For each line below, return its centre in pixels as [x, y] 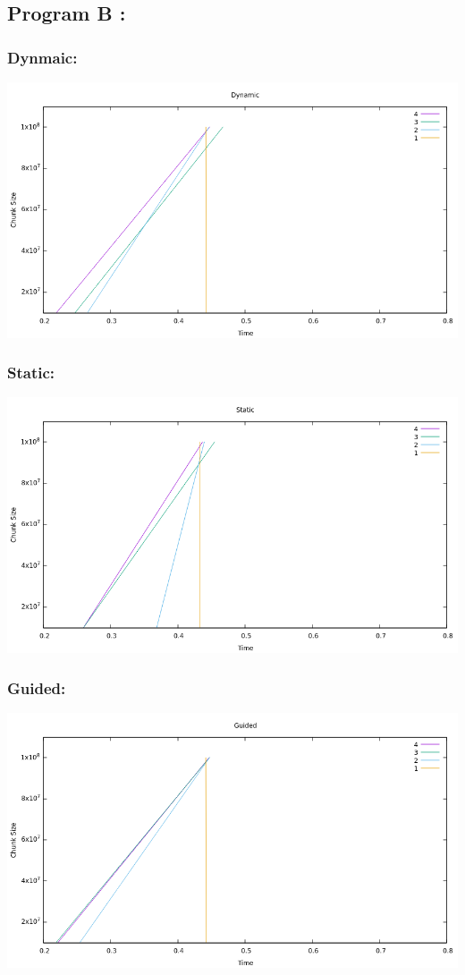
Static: [31, 373]
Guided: [37, 687]
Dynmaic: [42, 57]
